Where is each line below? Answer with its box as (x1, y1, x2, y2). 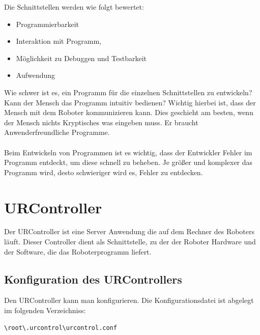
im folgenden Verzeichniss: (4, 305, 86, 316)
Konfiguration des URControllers (4, 271, 182, 287)
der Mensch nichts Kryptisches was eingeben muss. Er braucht (4, 117, 198, 127)
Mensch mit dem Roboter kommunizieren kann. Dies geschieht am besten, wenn (4, 107, 253, 118)
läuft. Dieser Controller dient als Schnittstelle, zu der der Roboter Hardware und (4, 236, 256, 247)
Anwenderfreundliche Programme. (4, 127, 110, 137)
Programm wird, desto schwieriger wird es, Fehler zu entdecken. (4, 166, 203, 177)
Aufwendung (16, 70, 55, 80)
